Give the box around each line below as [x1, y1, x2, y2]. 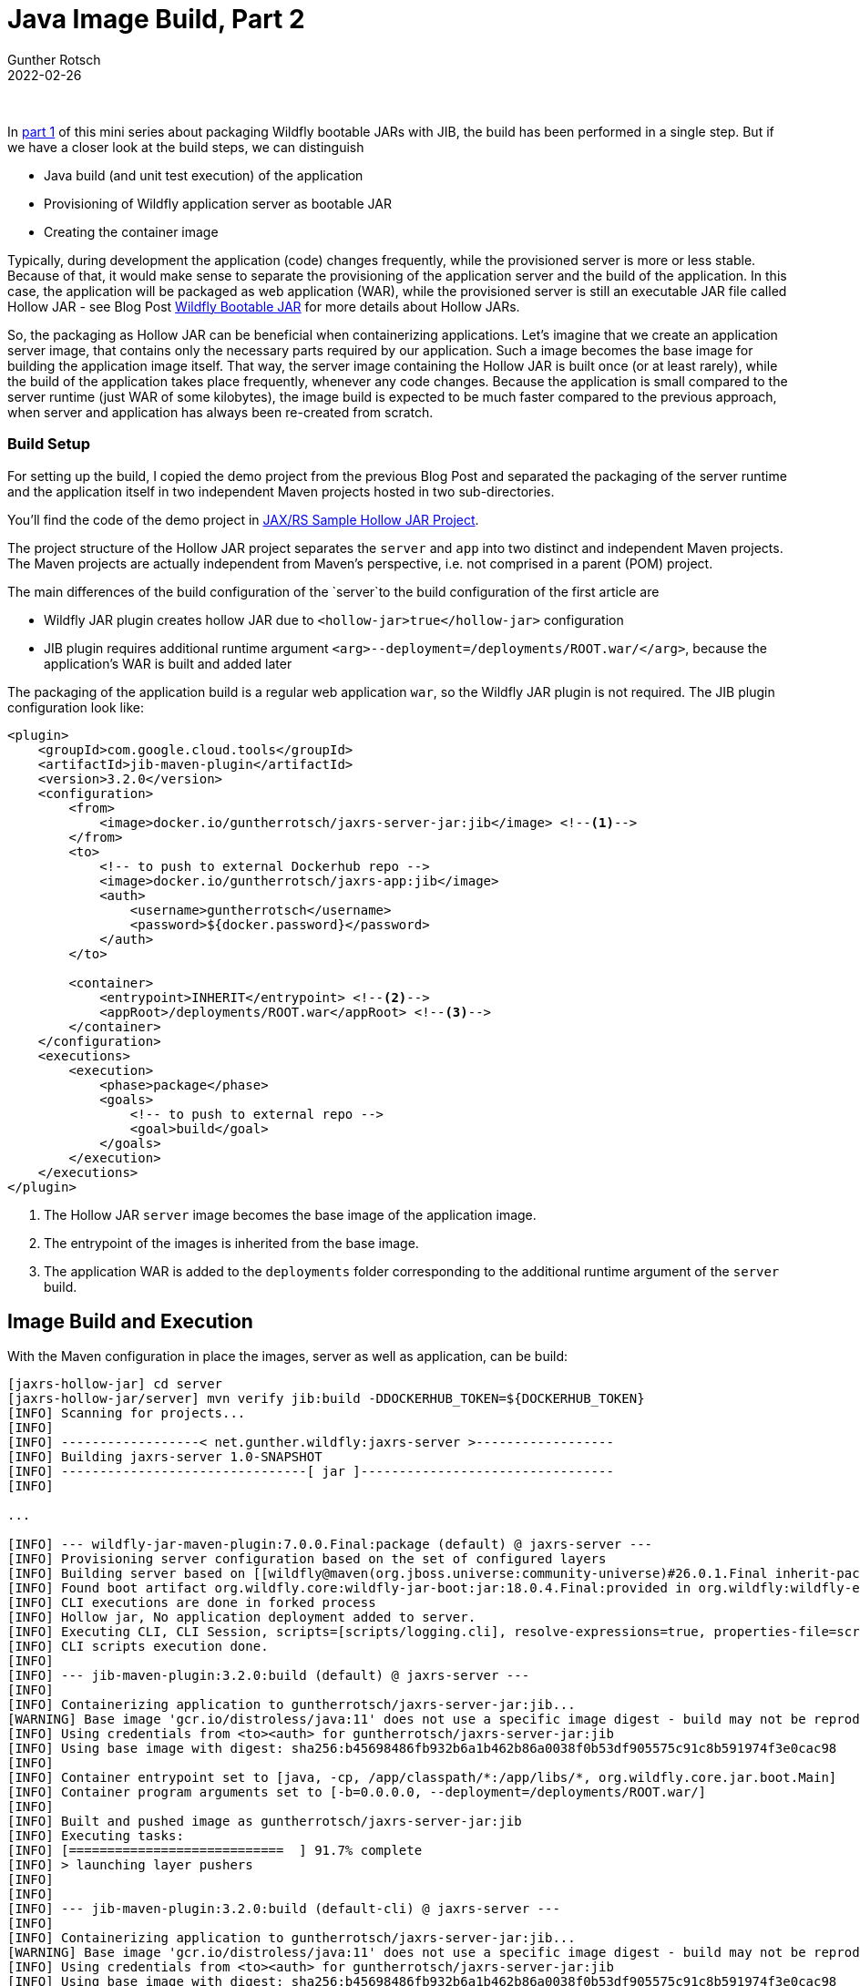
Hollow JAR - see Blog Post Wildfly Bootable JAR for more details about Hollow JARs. [7, 298, 520, 314]
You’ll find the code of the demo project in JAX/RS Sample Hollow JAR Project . [7, 511, 479, 527]
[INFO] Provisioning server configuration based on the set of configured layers [7, 1551, 607, 1567]
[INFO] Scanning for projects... [7, 1406, 246, 1421]
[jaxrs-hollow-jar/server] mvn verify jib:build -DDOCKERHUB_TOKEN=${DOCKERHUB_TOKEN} [7, 1391, 645, 1407]
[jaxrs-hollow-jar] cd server [7, 1377, 223, 1392]
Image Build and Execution [7, 1309, 253, 1333]
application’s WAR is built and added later [44, 655, 292, 671]
